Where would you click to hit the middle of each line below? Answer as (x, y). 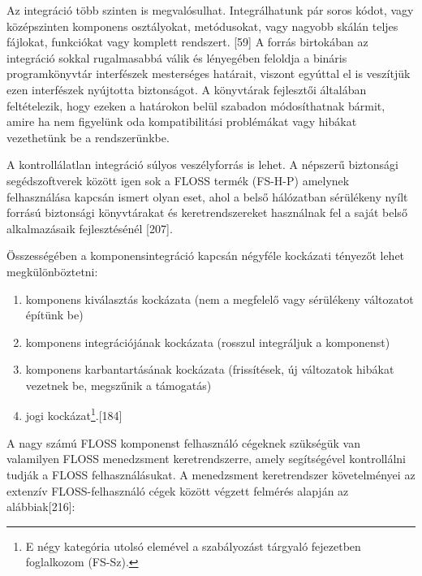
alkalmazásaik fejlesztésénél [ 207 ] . (90, 228)
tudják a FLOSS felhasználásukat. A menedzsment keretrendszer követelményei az (211, 474)
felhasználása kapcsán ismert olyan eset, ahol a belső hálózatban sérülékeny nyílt (207, 196)
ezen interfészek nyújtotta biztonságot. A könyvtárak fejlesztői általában (187, 89)
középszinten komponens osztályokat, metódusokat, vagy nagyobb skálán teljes (202, 26)
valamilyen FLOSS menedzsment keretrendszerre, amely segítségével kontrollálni (207, 459)
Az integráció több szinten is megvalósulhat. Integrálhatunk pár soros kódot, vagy (210, 10)
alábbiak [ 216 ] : (41, 507)
